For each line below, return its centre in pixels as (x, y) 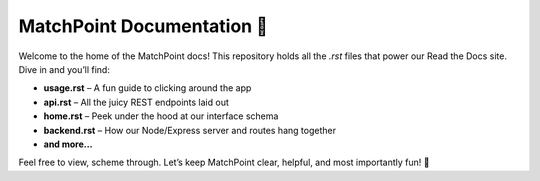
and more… (68, 144)
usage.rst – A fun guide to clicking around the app (147, 88)
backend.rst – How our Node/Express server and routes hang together (190, 130)
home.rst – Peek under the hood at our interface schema (161, 116)
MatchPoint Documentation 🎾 (143, 26)
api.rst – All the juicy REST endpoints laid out (136, 102)
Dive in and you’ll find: (64, 69)
